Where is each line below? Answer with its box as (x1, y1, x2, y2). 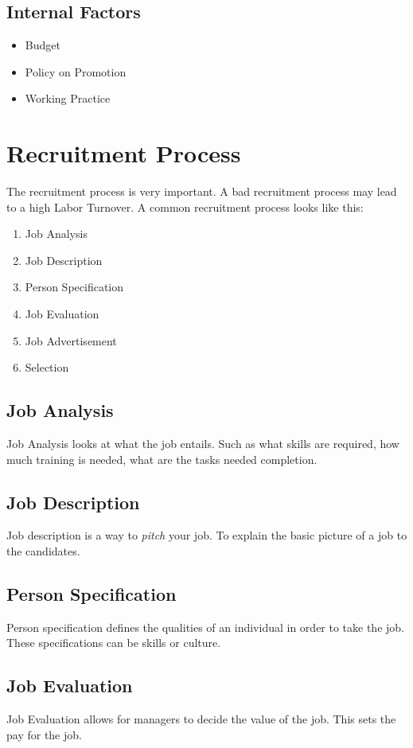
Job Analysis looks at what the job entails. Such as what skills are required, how (6, 435, 399, 452)
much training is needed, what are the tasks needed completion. (6, 450, 318, 467)
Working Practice (25, 90, 111, 107)
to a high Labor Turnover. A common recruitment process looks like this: (6, 198, 364, 215)
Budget (25, 37, 60, 53)
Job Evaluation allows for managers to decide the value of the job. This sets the (6, 711, 396, 727)
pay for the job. (6, 726, 82, 742)
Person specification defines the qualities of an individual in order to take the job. (6, 618, 404, 635)
